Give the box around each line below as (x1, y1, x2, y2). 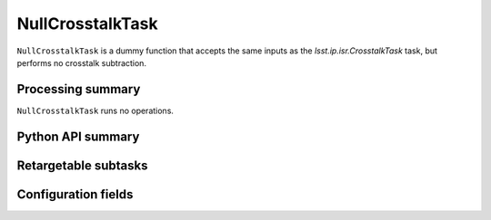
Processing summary (16, 81, 141, 97)
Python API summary (16, 129, 140, 144)
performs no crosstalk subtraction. (16, 57, 147, 68)
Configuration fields (16, 187, 134, 202)
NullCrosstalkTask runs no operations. (16, 105, 175, 116)
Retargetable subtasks (16, 158, 149, 173)
